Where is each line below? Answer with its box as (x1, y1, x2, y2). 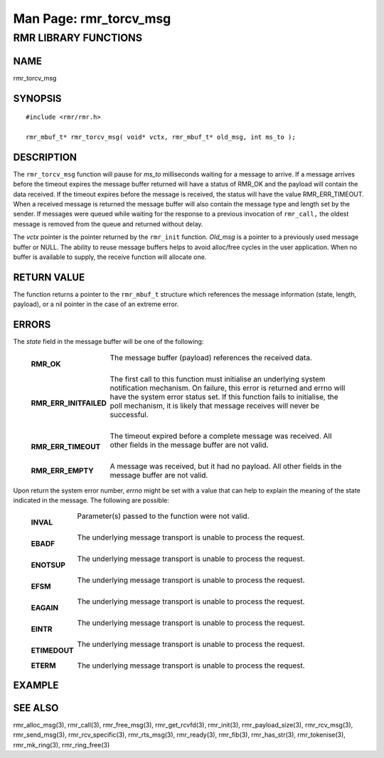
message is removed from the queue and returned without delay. (13, 219, 203, 228)
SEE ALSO (13, 702, 59, 714)
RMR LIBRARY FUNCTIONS (13, 31, 142, 44)
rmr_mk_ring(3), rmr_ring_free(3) (13, 740, 110, 749)
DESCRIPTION (13, 151, 78, 163)
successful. (110, 409, 149, 419)
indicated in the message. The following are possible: (13, 495, 170, 505)
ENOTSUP (31, 560, 65, 570)
